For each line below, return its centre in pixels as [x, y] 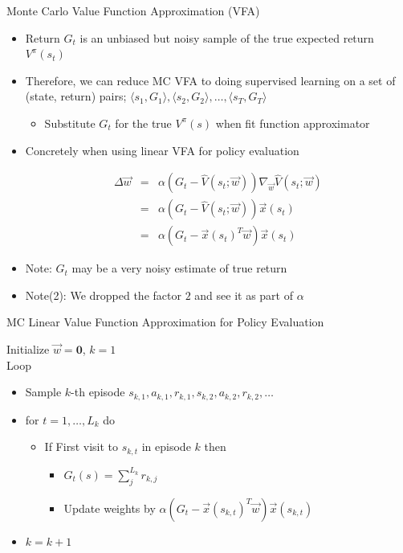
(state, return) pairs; [76, 96]
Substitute [70, 123]
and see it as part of [244, 295]
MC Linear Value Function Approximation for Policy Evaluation [165, 322]
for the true [143, 123]
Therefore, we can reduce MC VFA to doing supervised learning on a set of [210, 80]
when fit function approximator [293, 123]
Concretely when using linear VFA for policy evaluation [162, 150]
